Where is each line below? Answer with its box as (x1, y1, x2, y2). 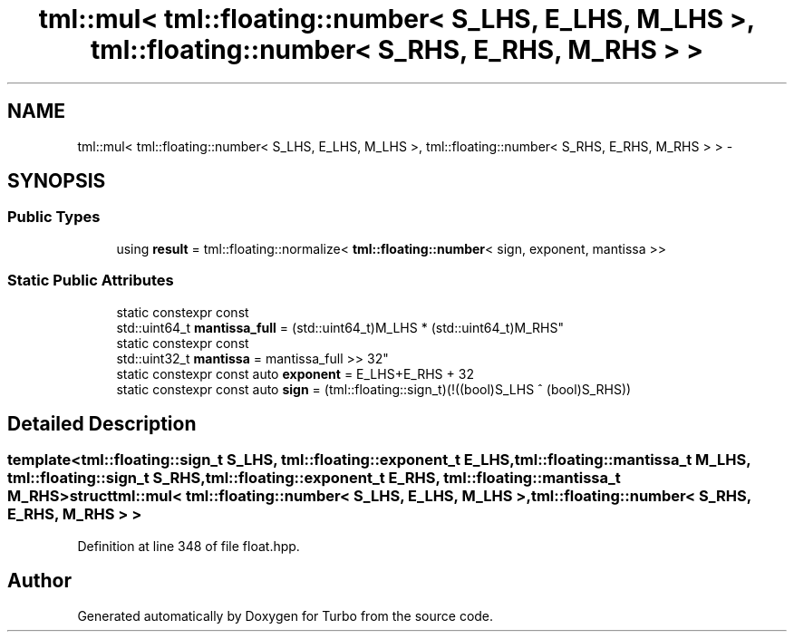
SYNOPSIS (7, 169, 106, 193)
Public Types (7, 208, 101, 227)
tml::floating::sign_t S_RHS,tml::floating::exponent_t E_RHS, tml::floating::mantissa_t (7, 469, 621, 488)
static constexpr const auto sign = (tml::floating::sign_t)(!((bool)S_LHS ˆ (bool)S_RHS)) (116, 381, 632, 397)
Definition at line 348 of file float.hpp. (77, 537, 300, 554)
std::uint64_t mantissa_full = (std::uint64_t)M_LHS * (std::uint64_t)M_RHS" (116, 319, 564, 335)
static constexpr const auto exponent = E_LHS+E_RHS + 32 (116, 365, 474, 382)
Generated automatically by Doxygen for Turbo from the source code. (77, 607, 494, 624)
